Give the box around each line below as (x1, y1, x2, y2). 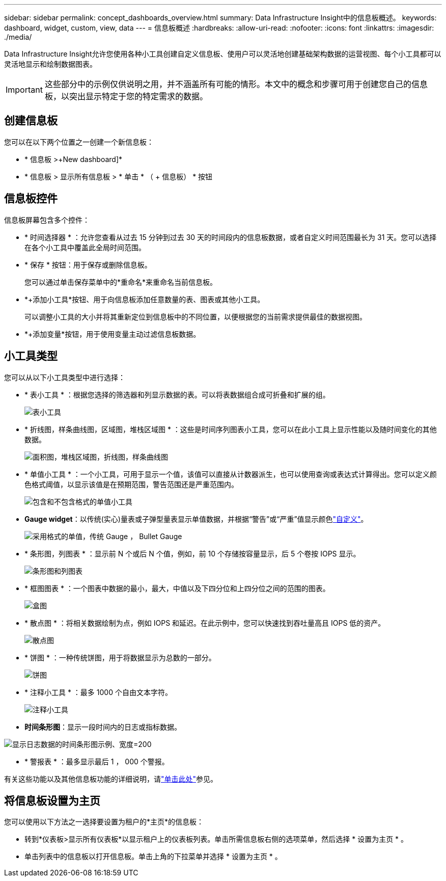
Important (6, 85, 43, 95)
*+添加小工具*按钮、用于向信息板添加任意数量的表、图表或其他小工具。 (24, 295, 265, 304)
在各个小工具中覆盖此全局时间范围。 (24, 243, 146, 252)
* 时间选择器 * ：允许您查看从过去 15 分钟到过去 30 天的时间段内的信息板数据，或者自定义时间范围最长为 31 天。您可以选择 (24, 232, 437, 242)
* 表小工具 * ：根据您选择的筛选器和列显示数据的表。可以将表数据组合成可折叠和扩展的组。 (24, 390, 330, 399)
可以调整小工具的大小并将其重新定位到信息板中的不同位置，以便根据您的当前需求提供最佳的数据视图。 (24, 312, 367, 321)
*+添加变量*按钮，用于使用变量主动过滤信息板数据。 (24, 329, 201, 338)
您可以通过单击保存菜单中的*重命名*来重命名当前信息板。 (24, 277, 217, 286)
